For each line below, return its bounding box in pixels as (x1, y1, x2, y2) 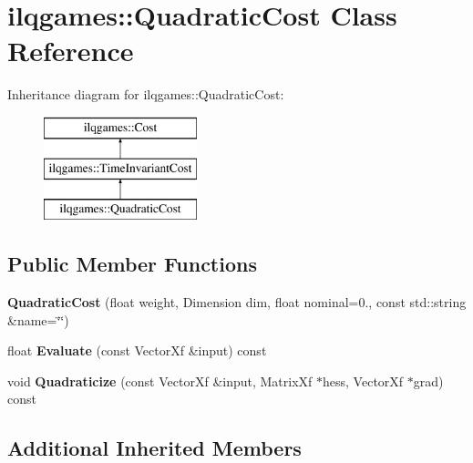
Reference (7, 32, 134, 69)
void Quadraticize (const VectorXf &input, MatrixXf (7, 371, 313, 390)
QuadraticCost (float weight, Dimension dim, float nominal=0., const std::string (7, 293, 467, 312)
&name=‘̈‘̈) (7, 310, 69, 329)
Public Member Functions (7, 250, 257, 278)
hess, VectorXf (323, 371, 404, 390)
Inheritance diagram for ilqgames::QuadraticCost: (7, 85, 284, 104)
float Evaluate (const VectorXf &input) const (7, 341, 267, 360)
